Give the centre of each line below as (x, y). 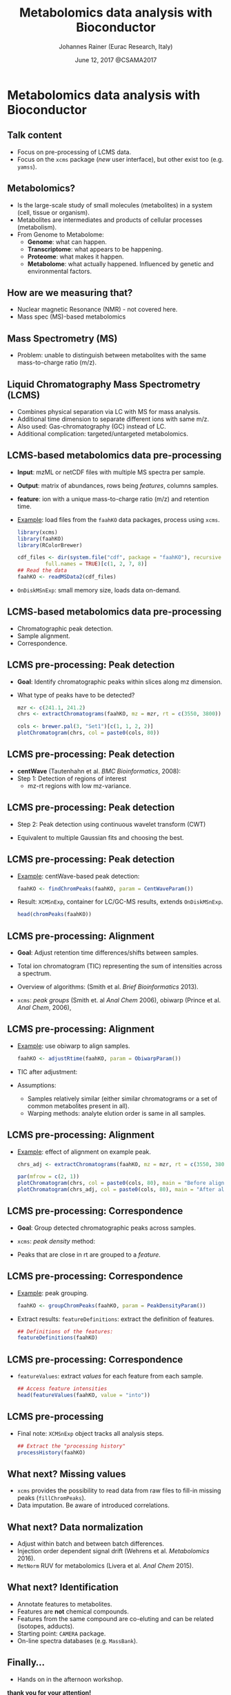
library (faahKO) (40, 539)
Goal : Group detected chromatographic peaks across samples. (107, 1228)
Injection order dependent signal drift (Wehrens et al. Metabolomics (113, 1551)
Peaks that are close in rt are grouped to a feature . (89, 1254)
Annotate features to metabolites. (64, 1604)
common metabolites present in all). (78, 1106)
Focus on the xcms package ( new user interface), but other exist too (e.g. (120, 159)
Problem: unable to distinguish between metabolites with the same (112, 355)
